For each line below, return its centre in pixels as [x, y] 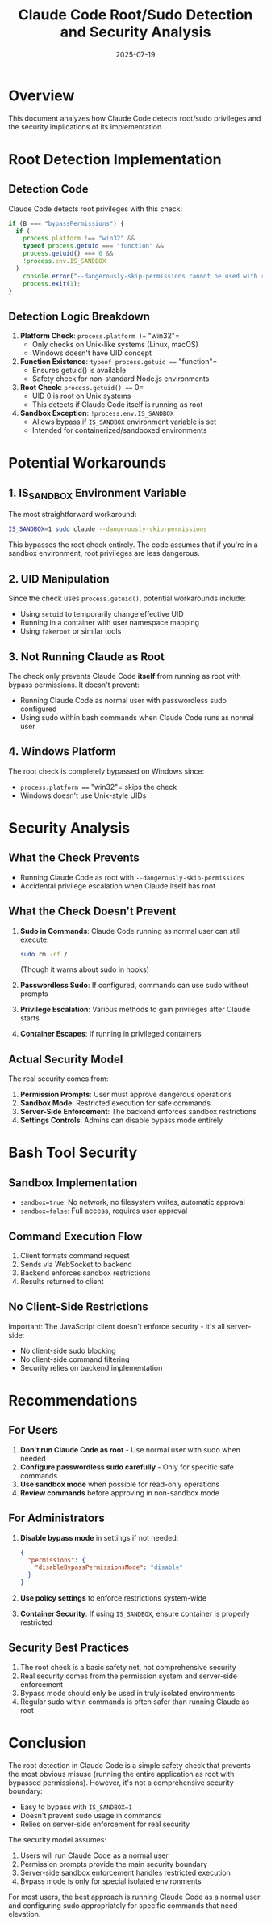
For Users [33, 1430]
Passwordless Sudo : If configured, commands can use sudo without [134, 986]
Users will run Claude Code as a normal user [94, 1855]
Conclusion [48, 1743]
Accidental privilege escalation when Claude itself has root [118, 886]
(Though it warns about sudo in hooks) [85, 969]
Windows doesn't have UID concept [92, 353]
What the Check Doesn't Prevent [92, 912]
